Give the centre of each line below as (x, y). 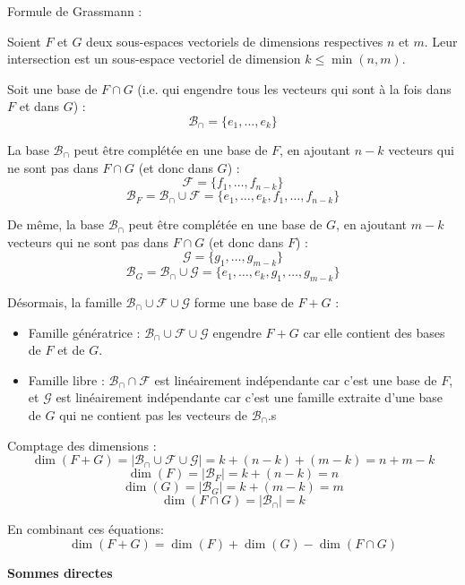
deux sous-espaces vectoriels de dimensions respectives (235, 41)
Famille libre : (66, 379)
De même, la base (56, 224)
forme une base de (244, 301)
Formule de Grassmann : (75, 11)
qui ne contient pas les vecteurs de (153, 414)
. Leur (441, 41)
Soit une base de (52, 88)
